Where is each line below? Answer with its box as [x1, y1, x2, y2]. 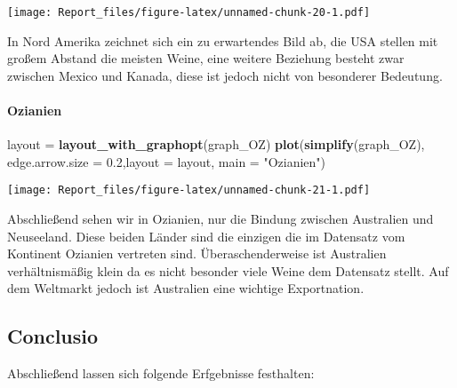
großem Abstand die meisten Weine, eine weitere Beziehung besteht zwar [7, 49, 405, 67]
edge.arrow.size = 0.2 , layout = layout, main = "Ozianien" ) [7, 152, 326, 170]
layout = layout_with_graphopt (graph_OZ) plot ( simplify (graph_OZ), [7, 135, 425, 154]
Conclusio [7, 322, 99, 350]
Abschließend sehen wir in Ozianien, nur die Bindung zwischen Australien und [7, 210, 434, 228]
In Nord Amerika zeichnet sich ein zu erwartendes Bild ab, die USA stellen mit [7, 31, 438, 50]
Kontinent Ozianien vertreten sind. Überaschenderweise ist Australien [7, 244, 387, 263]
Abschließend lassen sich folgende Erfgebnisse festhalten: [7, 364, 315, 383]
